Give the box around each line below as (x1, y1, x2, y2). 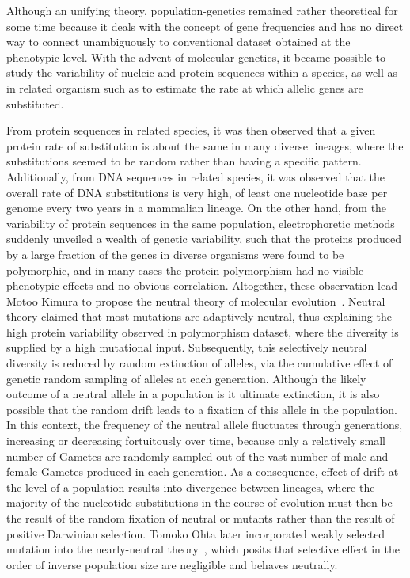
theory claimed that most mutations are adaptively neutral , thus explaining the (6, 308, 392, 325)
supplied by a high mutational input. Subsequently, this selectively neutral (6, 339, 367, 356)
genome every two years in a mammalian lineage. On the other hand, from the (6, 200, 387, 216)
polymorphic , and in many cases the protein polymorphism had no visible (6, 261, 364, 278)
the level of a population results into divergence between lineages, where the (6, 478, 375, 495)
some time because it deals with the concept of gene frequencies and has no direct (6, 17, 404, 34)
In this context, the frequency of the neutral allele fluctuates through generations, (6, 416, 403, 433)
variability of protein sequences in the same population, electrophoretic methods (6, 215, 395, 231)
